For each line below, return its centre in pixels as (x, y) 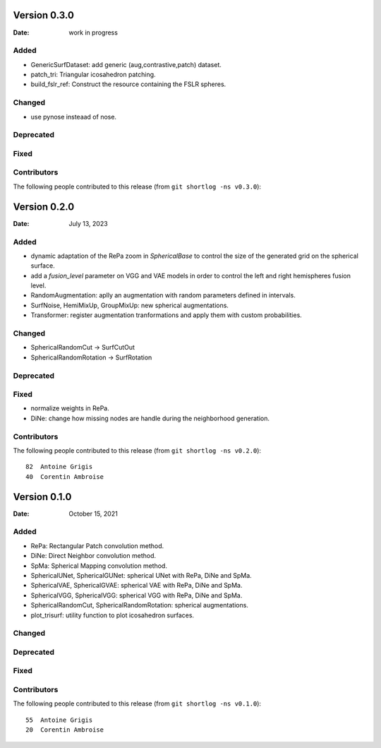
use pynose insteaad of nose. (73, 117)
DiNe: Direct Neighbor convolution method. (93, 556)
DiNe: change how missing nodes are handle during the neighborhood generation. (150, 418)
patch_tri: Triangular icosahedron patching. (93, 75)
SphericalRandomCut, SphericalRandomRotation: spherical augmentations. (139, 605)
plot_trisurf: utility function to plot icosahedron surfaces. (112, 615)
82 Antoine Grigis (59, 467)
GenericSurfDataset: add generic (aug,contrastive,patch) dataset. (126, 64)
